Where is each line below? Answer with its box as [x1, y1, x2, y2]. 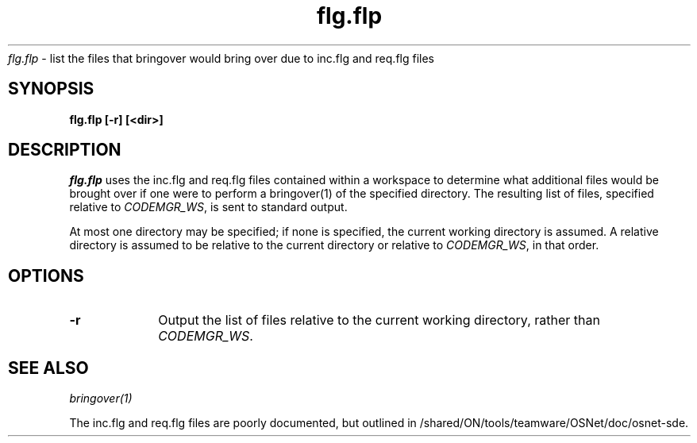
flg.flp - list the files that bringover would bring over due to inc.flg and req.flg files [8, 51, 434, 65]
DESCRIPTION [8, 140, 121, 160]
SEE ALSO [8, 357, 89, 378]
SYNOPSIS [8, 79, 94, 99]
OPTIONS [8, 265, 84, 286]
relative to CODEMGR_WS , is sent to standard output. [69, 200, 348, 214]
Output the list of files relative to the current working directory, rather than [158, 312, 600, 329]
